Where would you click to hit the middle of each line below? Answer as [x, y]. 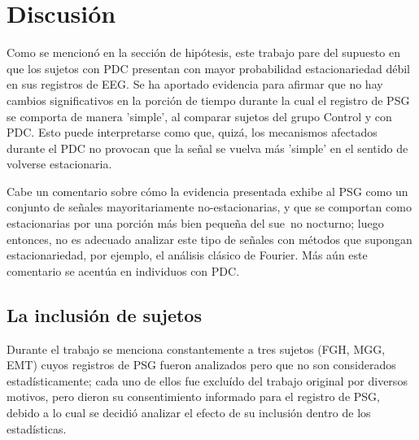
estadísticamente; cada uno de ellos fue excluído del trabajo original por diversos [207, 380]
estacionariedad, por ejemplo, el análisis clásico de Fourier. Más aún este [187, 255]
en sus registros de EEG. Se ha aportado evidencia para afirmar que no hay [195, 84]
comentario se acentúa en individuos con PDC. [123, 270]
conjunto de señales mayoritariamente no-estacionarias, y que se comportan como [209, 207]
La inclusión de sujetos [104, 314]
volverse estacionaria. [59, 164]
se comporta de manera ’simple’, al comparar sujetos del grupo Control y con [199, 116]
